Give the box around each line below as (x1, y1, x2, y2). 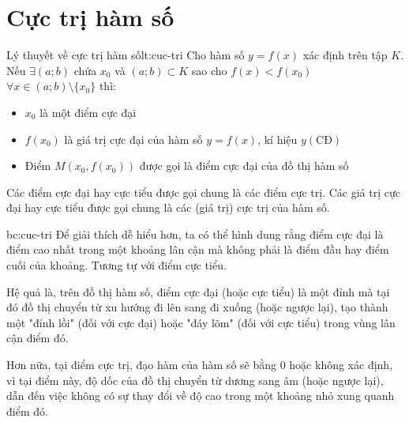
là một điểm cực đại (39, 104, 137, 120)
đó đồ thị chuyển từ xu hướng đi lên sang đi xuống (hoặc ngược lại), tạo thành (6, 299, 388, 315)
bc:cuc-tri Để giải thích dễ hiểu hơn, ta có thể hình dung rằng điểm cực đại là (6, 225, 384, 242)
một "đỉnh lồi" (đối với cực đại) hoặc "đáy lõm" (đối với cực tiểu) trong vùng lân (6, 314, 396, 330)
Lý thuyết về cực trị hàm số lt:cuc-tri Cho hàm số (6, 47, 245, 63)
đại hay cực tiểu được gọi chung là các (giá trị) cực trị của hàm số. (6, 199, 330, 216)
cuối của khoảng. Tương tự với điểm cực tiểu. (6, 257, 227, 273)
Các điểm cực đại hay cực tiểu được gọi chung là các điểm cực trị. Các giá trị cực (6, 183, 400, 200)
